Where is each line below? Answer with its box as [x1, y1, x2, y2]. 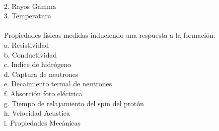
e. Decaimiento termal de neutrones [4, 78, 112, 89]
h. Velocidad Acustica [4, 108, 70, 118]
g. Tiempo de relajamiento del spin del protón [4, 98, 144, 108]
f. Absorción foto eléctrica [4, 88, 82, 98]
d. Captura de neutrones [4, 68, 78, 79]
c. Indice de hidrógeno [4, 59, 71, 69]
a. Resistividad [4, 39, 49, 50]
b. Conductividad [4, 49, 57, 60]
